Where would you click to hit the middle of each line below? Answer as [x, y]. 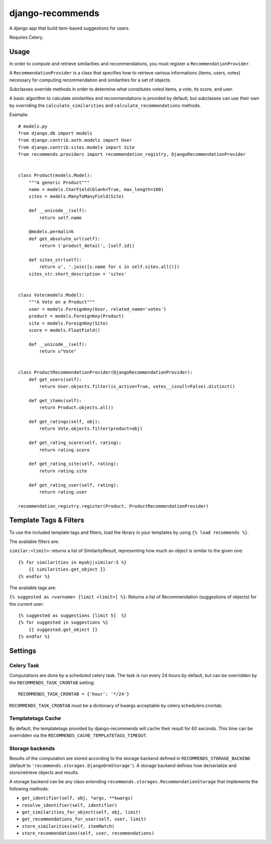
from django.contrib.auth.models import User [75, 140]
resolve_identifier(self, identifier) [70, 805]
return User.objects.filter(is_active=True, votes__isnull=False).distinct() [137, 387]
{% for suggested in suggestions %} [63, 623]
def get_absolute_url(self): [64, 239]
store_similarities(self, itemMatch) [68, 826]
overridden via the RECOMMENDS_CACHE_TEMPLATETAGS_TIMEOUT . [78, 735]
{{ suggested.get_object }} [63, 629]
